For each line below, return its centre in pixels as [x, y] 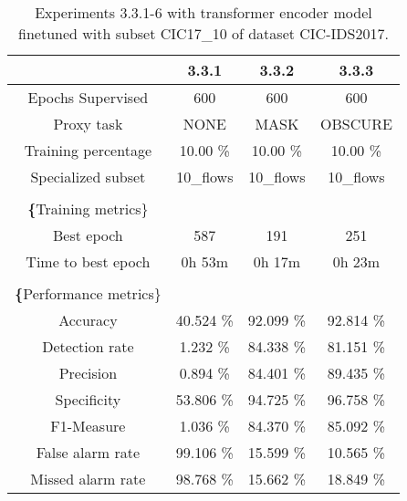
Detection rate [88, 346]
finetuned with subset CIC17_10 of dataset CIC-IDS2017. [203, 33]
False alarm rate [88, 452]
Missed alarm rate [88, 479]
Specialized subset [88, 177]
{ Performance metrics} [88, 293]
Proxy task [88, 124]
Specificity [88, 399]
